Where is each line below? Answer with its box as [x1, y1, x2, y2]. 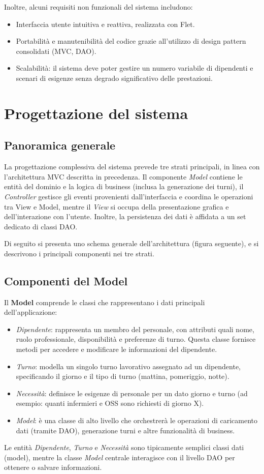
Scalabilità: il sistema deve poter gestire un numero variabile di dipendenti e [16, 63, 253, 73]
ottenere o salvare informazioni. [4, 462, 102, 472]
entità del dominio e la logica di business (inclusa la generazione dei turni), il [4, 181, 244, 192]
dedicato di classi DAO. [4, 221, 78, 231]
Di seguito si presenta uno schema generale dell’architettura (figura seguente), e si [4, 238, 259, 249]
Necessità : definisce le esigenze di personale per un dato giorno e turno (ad [16, 388, 248, 398]
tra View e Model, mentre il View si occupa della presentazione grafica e [4, 201, 229, 212]
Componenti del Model [4, 273, 128, 288]
